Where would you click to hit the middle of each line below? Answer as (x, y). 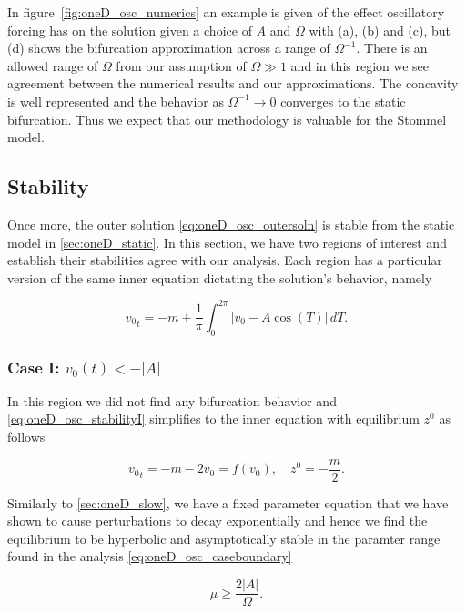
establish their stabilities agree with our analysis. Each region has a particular (225, 260)
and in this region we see (360, 65)
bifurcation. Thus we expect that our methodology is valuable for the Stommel (227, 119)
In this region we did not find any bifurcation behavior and (172, 400)
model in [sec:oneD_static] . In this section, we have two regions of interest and (227, 242)
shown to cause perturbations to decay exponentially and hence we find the (218, 521)
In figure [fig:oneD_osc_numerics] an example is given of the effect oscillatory (226, 12)
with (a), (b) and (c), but (380, 30)
